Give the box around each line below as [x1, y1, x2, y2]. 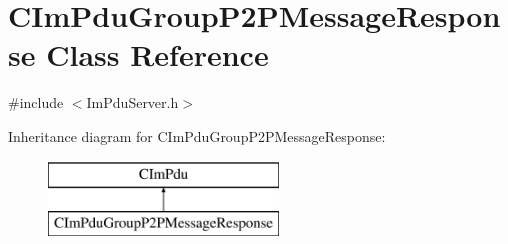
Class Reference [46, 34, 269, 75]
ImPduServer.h [86, 92, 179, 113]
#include [8, 92, 64, 113]
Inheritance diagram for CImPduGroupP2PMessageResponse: [8, 125, 386, 146]
